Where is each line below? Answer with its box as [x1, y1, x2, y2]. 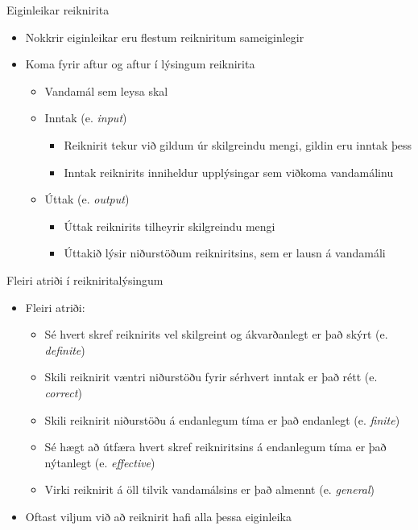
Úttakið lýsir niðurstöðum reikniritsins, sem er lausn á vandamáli [64, 244, 386, 261]
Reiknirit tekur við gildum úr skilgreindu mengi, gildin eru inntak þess [64, 136, 412, 153]
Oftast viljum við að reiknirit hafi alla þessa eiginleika [25, 507, 292, 524]
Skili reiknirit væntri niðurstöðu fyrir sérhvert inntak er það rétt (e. [44, 368, 378, 385]
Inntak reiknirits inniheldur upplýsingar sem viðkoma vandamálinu [64, 163, 394, 180]
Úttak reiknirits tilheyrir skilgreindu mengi [64, 217, 275, 234]
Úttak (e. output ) [44, 191, 130, 207]
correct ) [44, 384, 82, 401]
